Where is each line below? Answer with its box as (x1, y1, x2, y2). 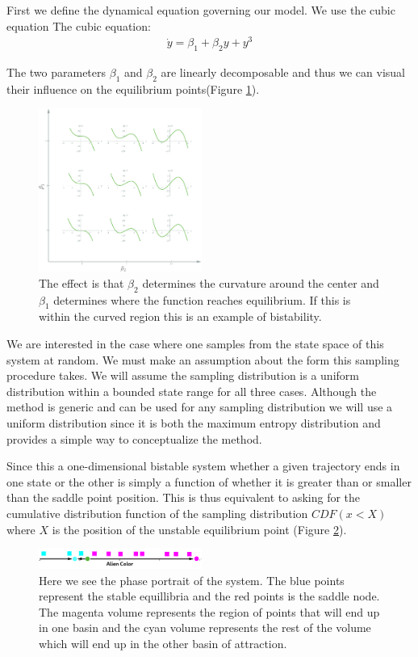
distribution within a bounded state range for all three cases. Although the (6, 382, 377, 399)
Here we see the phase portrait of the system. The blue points (39, 571, 345, 588)
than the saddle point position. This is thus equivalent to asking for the (6, 489, 361, 506)
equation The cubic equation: (6, 17, 151, 34)
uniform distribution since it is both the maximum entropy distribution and (6, 415, 381, 432)
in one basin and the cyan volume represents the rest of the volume (39, 619, 371, 636)
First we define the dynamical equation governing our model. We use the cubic (6, 2, 395, 18)
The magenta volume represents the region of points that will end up (39, 603, 380, 620)
